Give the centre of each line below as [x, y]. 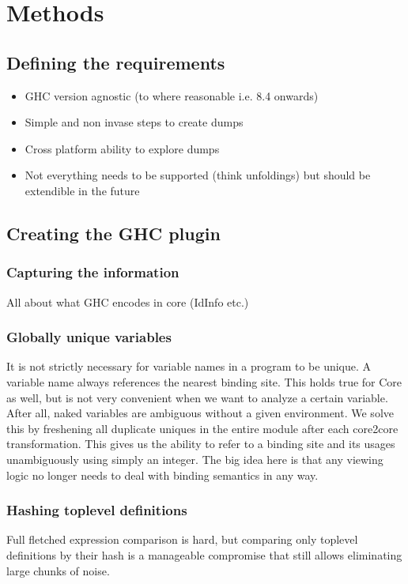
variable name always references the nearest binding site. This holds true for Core [204, 381]
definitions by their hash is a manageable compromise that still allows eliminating [204, 554]
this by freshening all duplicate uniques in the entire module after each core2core [202, 428]
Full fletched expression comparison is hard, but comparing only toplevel [182, 539]
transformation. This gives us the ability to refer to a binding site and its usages [201, 444]
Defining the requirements [116, 62]
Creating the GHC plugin [113, 233]
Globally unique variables [89, 337]
